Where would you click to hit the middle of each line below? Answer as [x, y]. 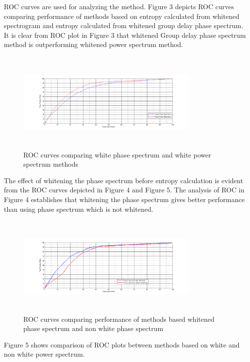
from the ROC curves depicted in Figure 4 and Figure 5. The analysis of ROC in [124, 190]
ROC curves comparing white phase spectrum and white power [117, 154]
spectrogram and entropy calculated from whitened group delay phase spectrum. [124, 25]
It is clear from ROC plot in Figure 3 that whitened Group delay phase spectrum [125, 35]
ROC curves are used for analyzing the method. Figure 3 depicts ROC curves [119, 6]
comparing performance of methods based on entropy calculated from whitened [122, 16]
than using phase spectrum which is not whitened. [79, 209]
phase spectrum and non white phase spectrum [93, 328]
